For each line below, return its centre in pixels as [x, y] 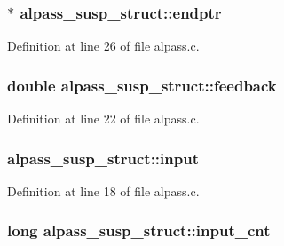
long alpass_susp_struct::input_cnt [139, 230]
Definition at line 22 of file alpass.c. [103, 119]
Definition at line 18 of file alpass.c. [103, 190]
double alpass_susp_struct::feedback [142, 85]
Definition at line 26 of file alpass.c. [103, 46]
